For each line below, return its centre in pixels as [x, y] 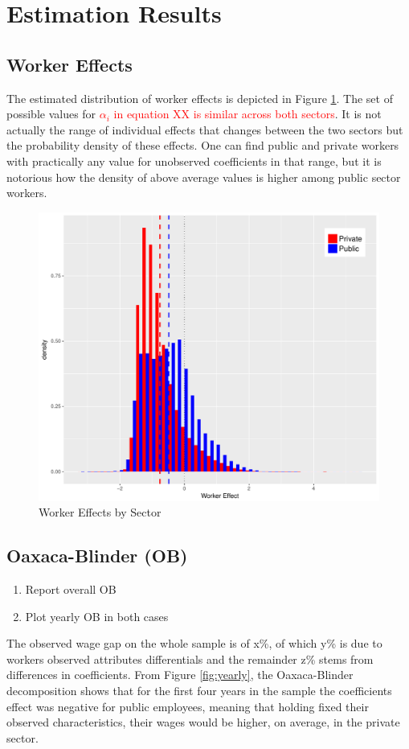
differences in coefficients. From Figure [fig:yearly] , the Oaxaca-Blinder [180, 675]
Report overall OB [71, 589]
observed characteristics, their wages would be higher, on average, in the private [203, 722]
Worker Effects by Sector [100, 512]
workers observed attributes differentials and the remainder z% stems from [190, 658]
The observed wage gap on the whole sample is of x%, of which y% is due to [194, 643]
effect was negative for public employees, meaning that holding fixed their [188, 706]
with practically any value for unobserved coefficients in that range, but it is [194, 160]
